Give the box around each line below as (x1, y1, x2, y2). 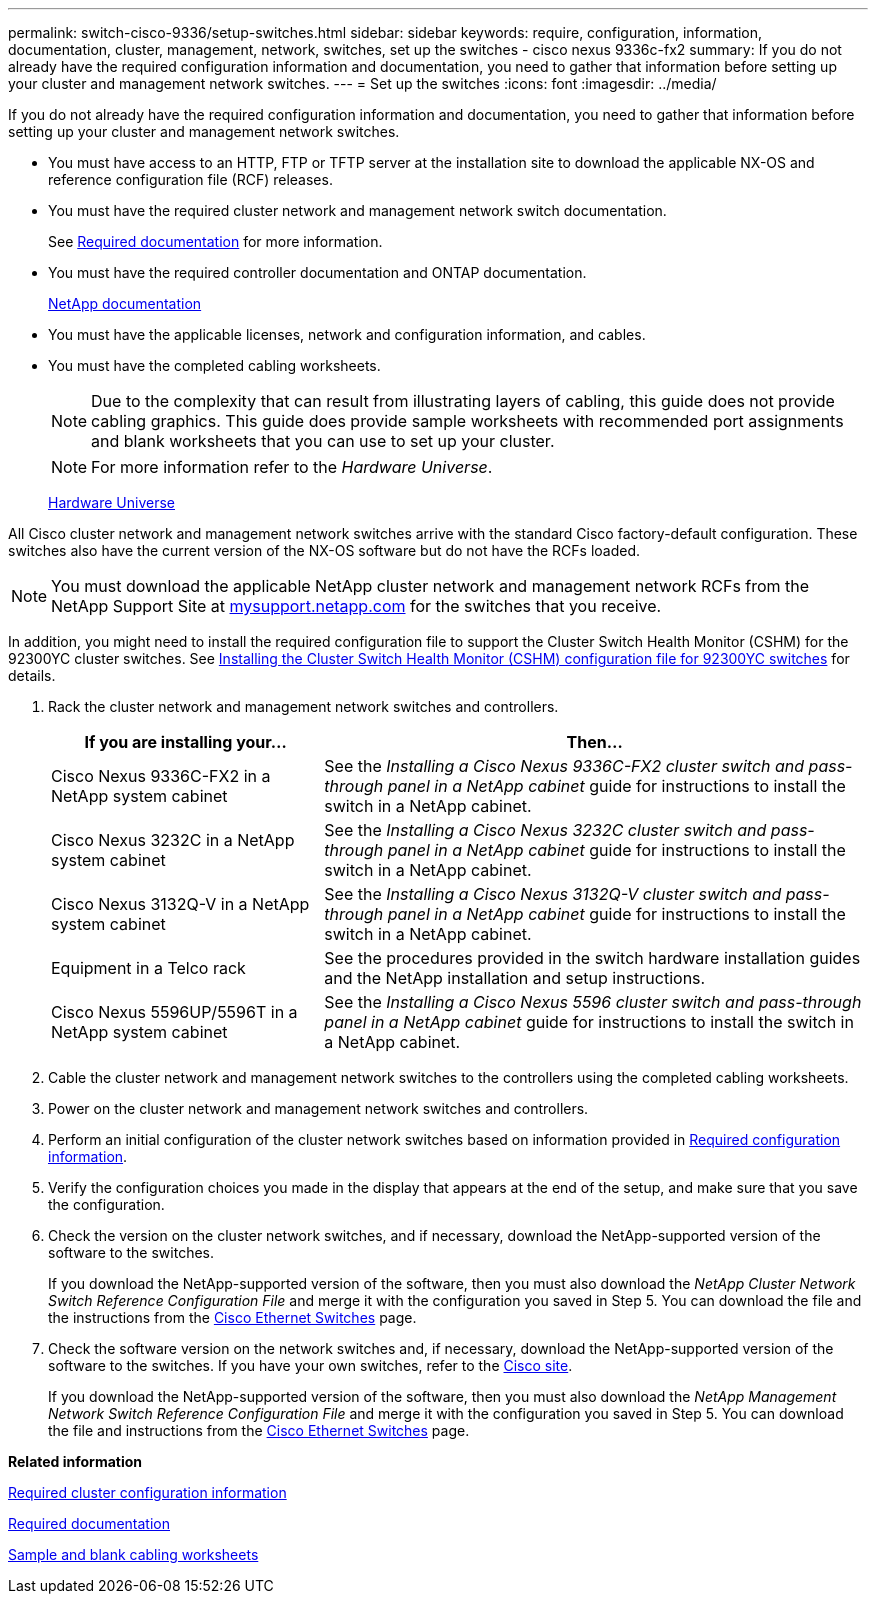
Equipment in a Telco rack (51, 958, 246, 978)
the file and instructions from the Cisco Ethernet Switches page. (48, 1422, 470, 1439)
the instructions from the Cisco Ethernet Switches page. (48, 1309, 417, 1326)
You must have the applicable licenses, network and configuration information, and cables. (48, 326, 646, 343)
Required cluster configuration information (8, 1484, 287, 1501)
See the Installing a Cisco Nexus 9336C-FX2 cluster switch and (324, 756, 805, 776)
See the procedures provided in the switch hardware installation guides (324, 948, 861, 968)
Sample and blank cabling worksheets (8, 1546, 259, 1563)
